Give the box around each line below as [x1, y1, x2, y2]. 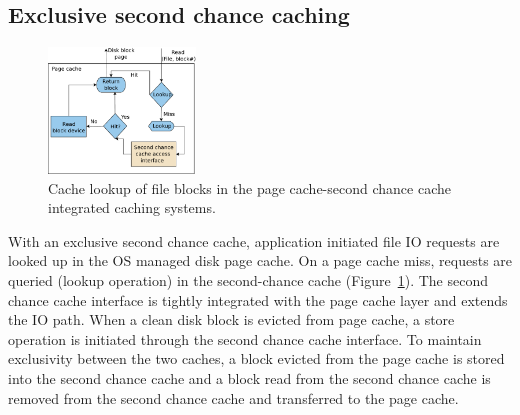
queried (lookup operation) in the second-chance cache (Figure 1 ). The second [8, 269, 488, 290]
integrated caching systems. [48, 197, 216, 218]
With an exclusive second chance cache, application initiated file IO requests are [8, 230, 500, 251]
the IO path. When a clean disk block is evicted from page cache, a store [8, 309, 455, 330]
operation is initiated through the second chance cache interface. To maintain [8, 328, 482, 349]
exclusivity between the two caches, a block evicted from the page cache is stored [8, 348, 505, 369]
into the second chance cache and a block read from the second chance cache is [8, 367, 491, 388]
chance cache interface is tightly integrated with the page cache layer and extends [8, 289, 508, 310]
